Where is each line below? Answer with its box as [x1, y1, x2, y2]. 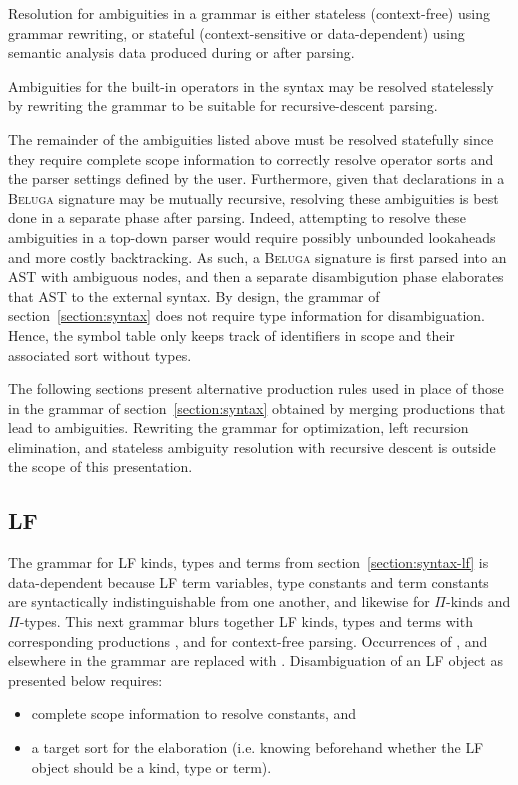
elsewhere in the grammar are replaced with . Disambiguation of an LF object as [8, 650, 503, 671]
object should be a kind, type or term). [31, 756, 272, 777]
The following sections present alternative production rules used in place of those [8, 378, 504, 399]
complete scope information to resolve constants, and [31, 703, 357, 724]
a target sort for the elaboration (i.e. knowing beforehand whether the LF [31, 737, 484, 758]
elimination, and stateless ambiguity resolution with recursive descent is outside [8, 436, 496, 457]
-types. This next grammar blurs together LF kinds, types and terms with [19, 611, 473, 632]
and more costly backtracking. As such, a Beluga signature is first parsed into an [8, 246, 507, 267]
